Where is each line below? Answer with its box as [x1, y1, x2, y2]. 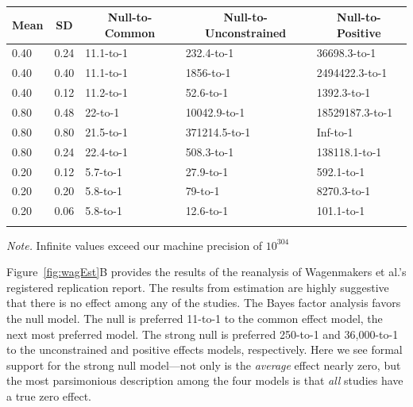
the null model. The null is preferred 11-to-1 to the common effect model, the [6, 309, 383, 326]
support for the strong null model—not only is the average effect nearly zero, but [6, 356, 401, 373]
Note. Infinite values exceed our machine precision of [6, 236, 263, 253]
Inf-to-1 [316, 123, 353, 140]
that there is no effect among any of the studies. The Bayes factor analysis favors [6, 294, 401, 311]
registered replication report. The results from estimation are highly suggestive [6, 278, 389, 295]
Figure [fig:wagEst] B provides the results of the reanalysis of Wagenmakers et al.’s [6, 263, 407, 280]
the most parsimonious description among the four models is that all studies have [6, 372, 403, 389]
